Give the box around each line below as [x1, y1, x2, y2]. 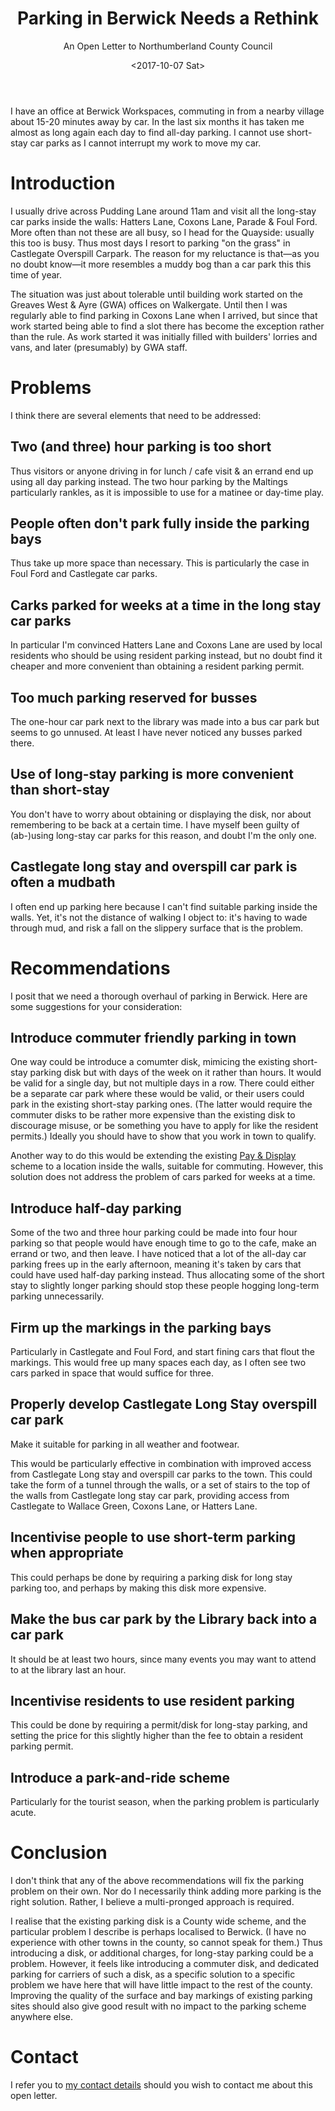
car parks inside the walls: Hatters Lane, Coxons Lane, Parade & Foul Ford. [10, 215, 318, 227]
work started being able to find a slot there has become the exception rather [10, 320, 325, 332]
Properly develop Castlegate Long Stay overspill [10, 1396, 318, 1413]
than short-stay [10, 782, 110, 799]
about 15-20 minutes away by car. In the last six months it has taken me [10, 115, 305, 127]
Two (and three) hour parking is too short [10, 438, 272, 456]
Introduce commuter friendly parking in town [10, 1030, 297, 1047]
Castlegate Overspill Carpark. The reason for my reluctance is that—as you [10, 247, 320, 259]
